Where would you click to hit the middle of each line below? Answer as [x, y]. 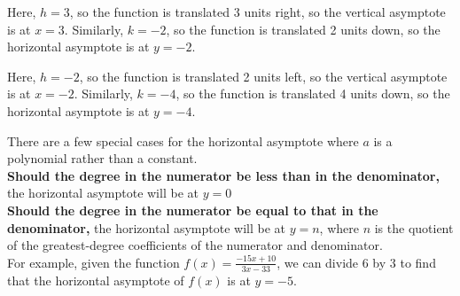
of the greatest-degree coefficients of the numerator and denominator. [195, 245]
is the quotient [414, 227]
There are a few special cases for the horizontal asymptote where [183, 140]
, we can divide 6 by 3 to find [356, 262]
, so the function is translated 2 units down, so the [303, 29]
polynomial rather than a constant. [102, 158]
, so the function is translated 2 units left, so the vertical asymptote [263, 76]
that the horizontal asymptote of [96, 280]
